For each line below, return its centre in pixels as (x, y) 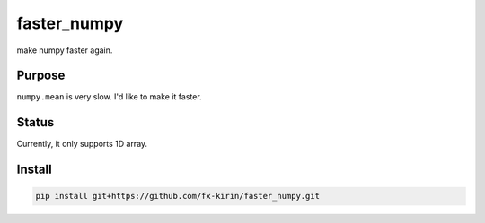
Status (35, 122)
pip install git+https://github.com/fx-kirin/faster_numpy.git (178, 196)
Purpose (41, 76)
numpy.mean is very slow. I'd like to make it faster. (109, 97)
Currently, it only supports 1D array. (82, 144)
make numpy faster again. (65, 50)
